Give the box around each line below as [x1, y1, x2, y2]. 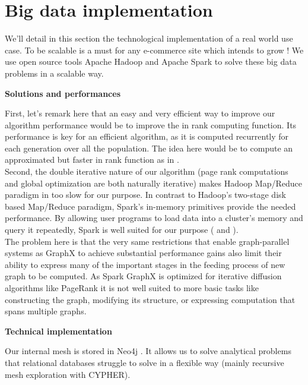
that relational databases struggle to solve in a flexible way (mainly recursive [5, 356, 284, 368]
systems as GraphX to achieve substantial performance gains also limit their [5, 247, 282, 259]
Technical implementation [5, 324, 112, 337]
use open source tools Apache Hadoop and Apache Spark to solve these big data [5, 55, 297, 68]
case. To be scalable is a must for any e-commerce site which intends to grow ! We [5, 43, 304, 56]
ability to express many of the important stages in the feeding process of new [5, 258, 285, 270]
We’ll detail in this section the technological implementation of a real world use [5, 32, 293, 45]
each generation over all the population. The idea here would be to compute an [5, 141, 293, 154]
